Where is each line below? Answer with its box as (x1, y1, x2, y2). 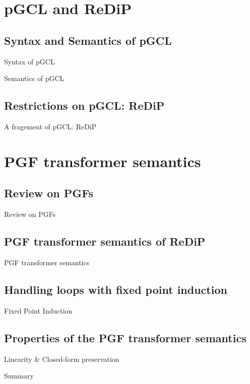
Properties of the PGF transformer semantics (4, 330, 246, 345)
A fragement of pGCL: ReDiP (4, 121, 97, 131)
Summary (4, 370, 34, 381)
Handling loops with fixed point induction (4, 281, 227, 297)
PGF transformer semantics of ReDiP (4, 234, 206, 249)
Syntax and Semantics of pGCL (4, 32, 172, 48)
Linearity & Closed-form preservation (4, 353, 119, 364)
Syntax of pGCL (4, 56, 55, 66)
